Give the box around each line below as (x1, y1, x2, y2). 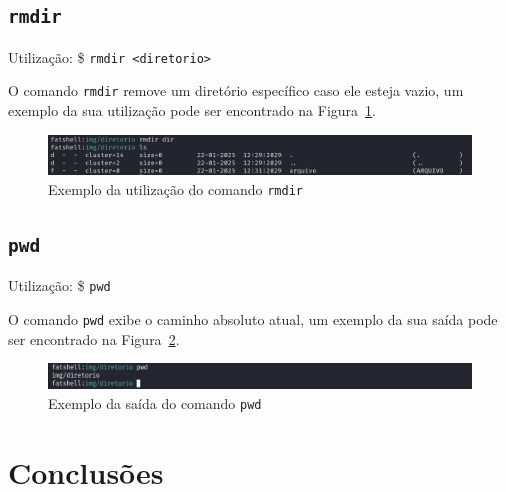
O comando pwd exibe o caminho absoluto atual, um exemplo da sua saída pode (8, 308, 498, 329)
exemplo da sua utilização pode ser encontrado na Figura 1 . (8, 100, 376, 121)
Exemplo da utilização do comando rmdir (48, 178, 303, 199)
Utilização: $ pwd (8, 275, 111, 296)
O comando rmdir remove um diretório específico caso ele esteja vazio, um (8, 80, 464, 101)
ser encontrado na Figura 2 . (8, 328, 180, 349)
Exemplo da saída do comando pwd (48, 392, 262, 413)
